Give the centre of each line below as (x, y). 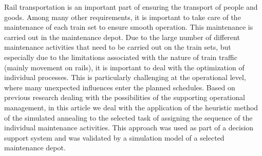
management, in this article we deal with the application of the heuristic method (131, 107)
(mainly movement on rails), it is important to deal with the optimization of (124, 67)
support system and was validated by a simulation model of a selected (114, 137)
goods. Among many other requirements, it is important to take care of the (123, 17)
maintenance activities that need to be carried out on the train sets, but (118, 47)
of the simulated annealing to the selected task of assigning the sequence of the (128, 117)
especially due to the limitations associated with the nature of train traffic (121, 57)
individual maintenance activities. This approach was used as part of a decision (129, 128)
